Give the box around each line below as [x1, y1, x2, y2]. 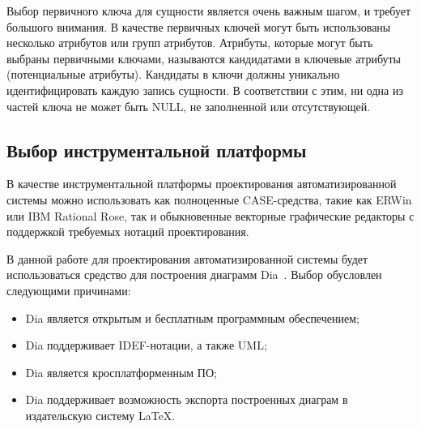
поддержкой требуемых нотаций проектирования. [6, 223, 249, 240]
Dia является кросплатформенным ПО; [25, 363, 217, 380]
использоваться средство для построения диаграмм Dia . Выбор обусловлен [6, 266, 382, 283]
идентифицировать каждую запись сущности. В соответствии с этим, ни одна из [6, 81, 403, 98]
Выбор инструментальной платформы [6, 137, 307, 162]
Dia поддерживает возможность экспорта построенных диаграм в [25, 391, 348, 408]
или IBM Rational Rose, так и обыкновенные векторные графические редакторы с [6, 207, 415, 224]
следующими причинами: [6, 281, 131, 298]
